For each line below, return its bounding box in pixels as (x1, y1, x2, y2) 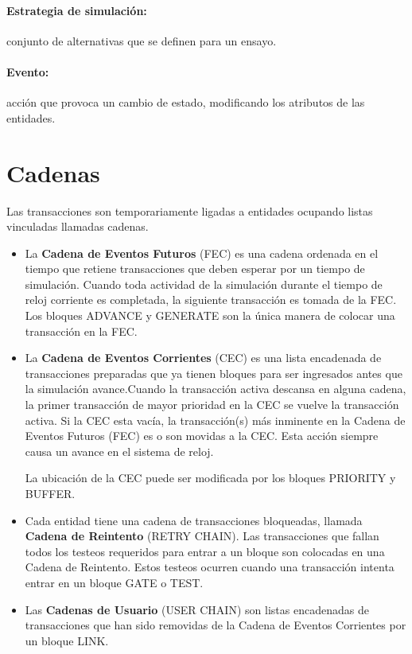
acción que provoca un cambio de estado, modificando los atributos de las (6, 94, 365, 111)
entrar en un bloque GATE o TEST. (25, 574, 204, 590)
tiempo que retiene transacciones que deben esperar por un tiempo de (25, 260, 365, 277)
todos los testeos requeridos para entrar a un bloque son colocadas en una (25, 543, 385, 559)
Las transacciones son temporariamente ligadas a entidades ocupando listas (6, 202, 373, 219)
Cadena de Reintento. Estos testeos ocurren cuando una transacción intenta (25, 559, 395, 575)
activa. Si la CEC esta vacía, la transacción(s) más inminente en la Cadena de (25, 411, 406, 428)
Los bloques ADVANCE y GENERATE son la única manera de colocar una (25, 307, 395, 324)
